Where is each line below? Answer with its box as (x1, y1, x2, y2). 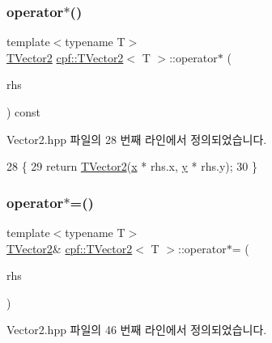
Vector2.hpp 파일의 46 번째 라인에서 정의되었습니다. (6, 321, 267, 338)
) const (6, 104, 41, 120)
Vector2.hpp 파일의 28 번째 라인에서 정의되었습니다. (6, 130, 267, 147)
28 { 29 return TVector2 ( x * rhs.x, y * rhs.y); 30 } (6, 158, 257, 175)
